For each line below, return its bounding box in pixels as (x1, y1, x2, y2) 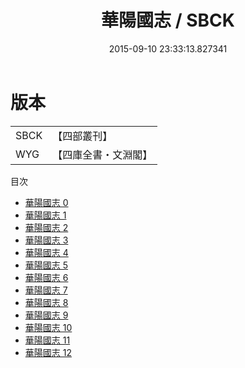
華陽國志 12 (24, 346, 72, 358)
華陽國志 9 (24, 309, 69, 321)
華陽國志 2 (24, 221, 69, 233)
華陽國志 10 (24, 321, 73, 333)
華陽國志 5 (24, 259, 69, 271)
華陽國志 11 (24, 334, 71, 346)
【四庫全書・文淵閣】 (52, 147, 153, 161)
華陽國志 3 (24, 234, 69, 246)
